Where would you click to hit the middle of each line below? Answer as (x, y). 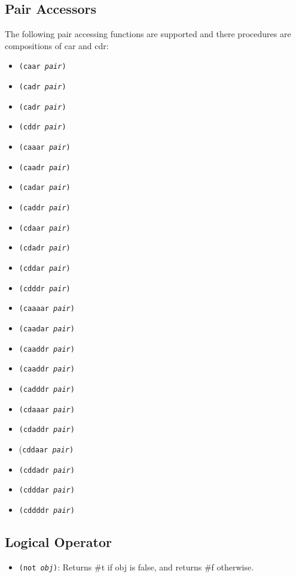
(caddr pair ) (45, 208)
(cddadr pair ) (47, 470)
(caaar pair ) (45, 148)
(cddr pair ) (42, 127)
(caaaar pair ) (47, 309)
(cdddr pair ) (45, 288)
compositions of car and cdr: (57, 45)
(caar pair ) (42, 67)
